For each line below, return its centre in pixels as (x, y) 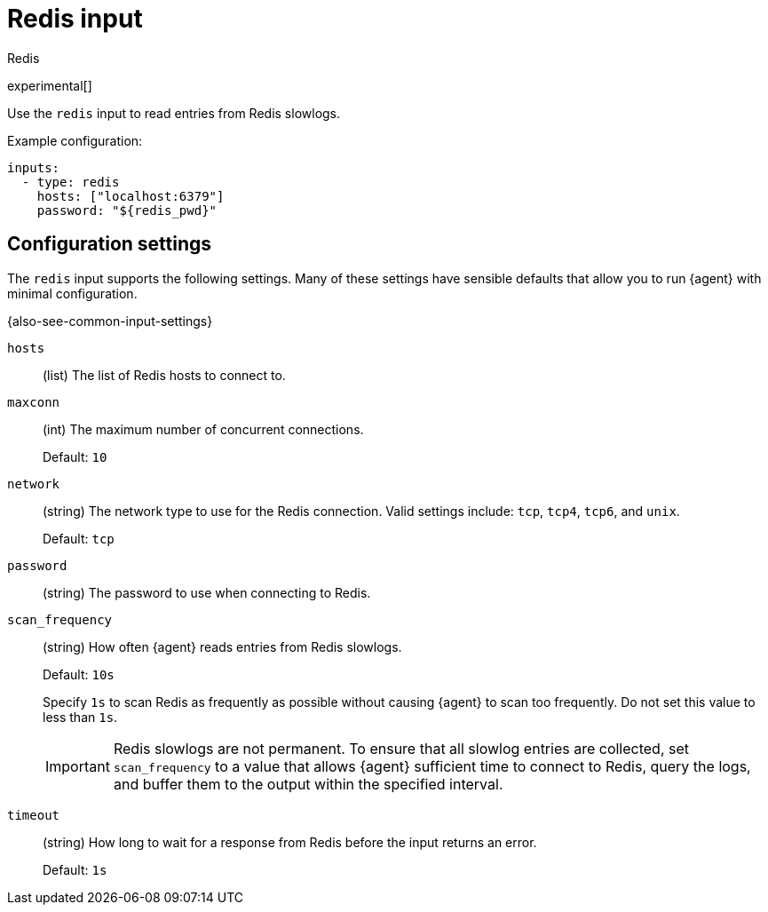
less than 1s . (80, 717)
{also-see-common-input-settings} (110, 321)
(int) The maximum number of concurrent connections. (203, 429)
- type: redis (71, 182)
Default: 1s (75, 869)
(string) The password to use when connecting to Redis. (207, 592)
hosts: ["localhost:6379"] (131, 196)
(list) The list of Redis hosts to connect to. (164, 375)
